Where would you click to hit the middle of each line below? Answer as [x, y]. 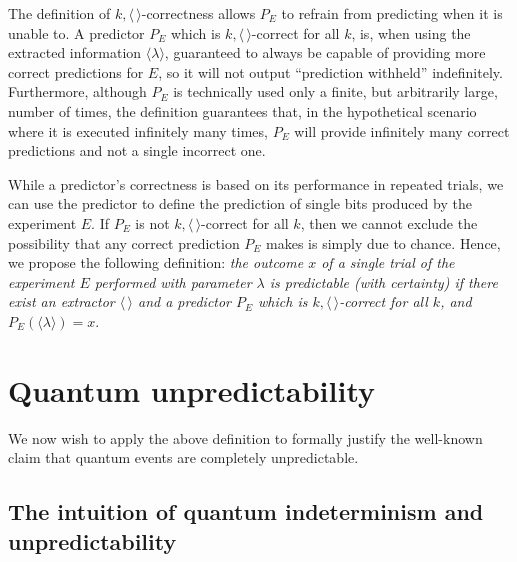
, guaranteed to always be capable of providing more [325, 52]
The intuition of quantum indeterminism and [246, 511]
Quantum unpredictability [191, 389]
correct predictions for [76, 71]
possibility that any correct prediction [124, 242]
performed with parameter [173, 281]
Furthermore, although [77, 91]
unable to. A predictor [76, 32]
